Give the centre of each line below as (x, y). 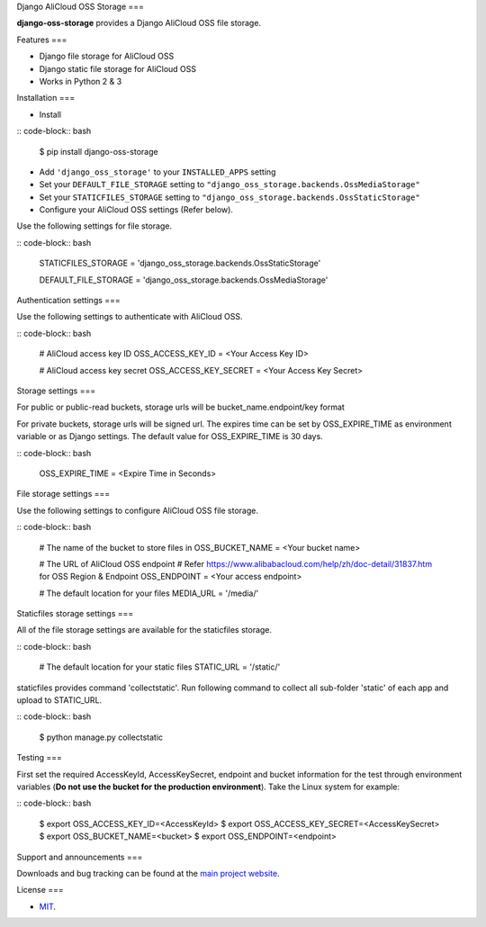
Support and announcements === (80, 857)
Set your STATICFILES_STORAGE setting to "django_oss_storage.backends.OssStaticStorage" (229, 197)
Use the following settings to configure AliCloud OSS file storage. (137, 510)
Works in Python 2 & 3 (81, 81)
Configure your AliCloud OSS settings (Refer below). (136, 210)
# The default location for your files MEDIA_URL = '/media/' (149, 593)
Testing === (40, 758)
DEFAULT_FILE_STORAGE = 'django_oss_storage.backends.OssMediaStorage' (184, 280)
